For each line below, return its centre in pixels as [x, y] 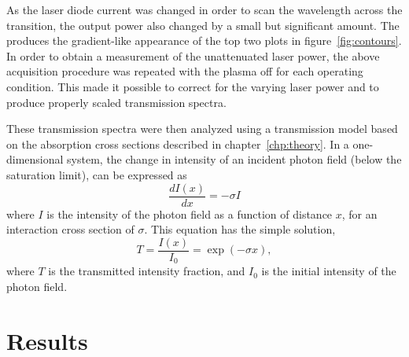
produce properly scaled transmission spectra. [116, 102]
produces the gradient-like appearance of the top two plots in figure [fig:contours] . [204, 40]
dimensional [35, 159]
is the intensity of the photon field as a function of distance [190, 213]
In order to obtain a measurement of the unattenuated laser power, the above [193, 55]
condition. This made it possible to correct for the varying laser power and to [193, 86]
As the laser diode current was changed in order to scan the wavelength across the [204, 9]
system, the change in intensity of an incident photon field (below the [234, 159]
